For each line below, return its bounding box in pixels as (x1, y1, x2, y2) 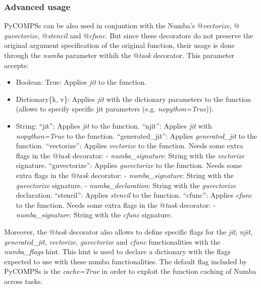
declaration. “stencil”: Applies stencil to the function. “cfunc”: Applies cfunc (16, 190, 252, 200)
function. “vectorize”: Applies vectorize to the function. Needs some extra (16, 140, 243, 151)
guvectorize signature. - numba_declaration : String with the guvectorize (16, 180, 236, 190)
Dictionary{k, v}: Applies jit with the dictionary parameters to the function (16, 93, 251, 104)
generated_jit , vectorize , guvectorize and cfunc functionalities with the (4, 236, 221, 247)
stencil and (47, 30, 81, 40)
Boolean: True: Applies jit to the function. (16, 77, 146, 87)
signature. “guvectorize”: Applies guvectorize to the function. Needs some (16, 160, 242, 170)
